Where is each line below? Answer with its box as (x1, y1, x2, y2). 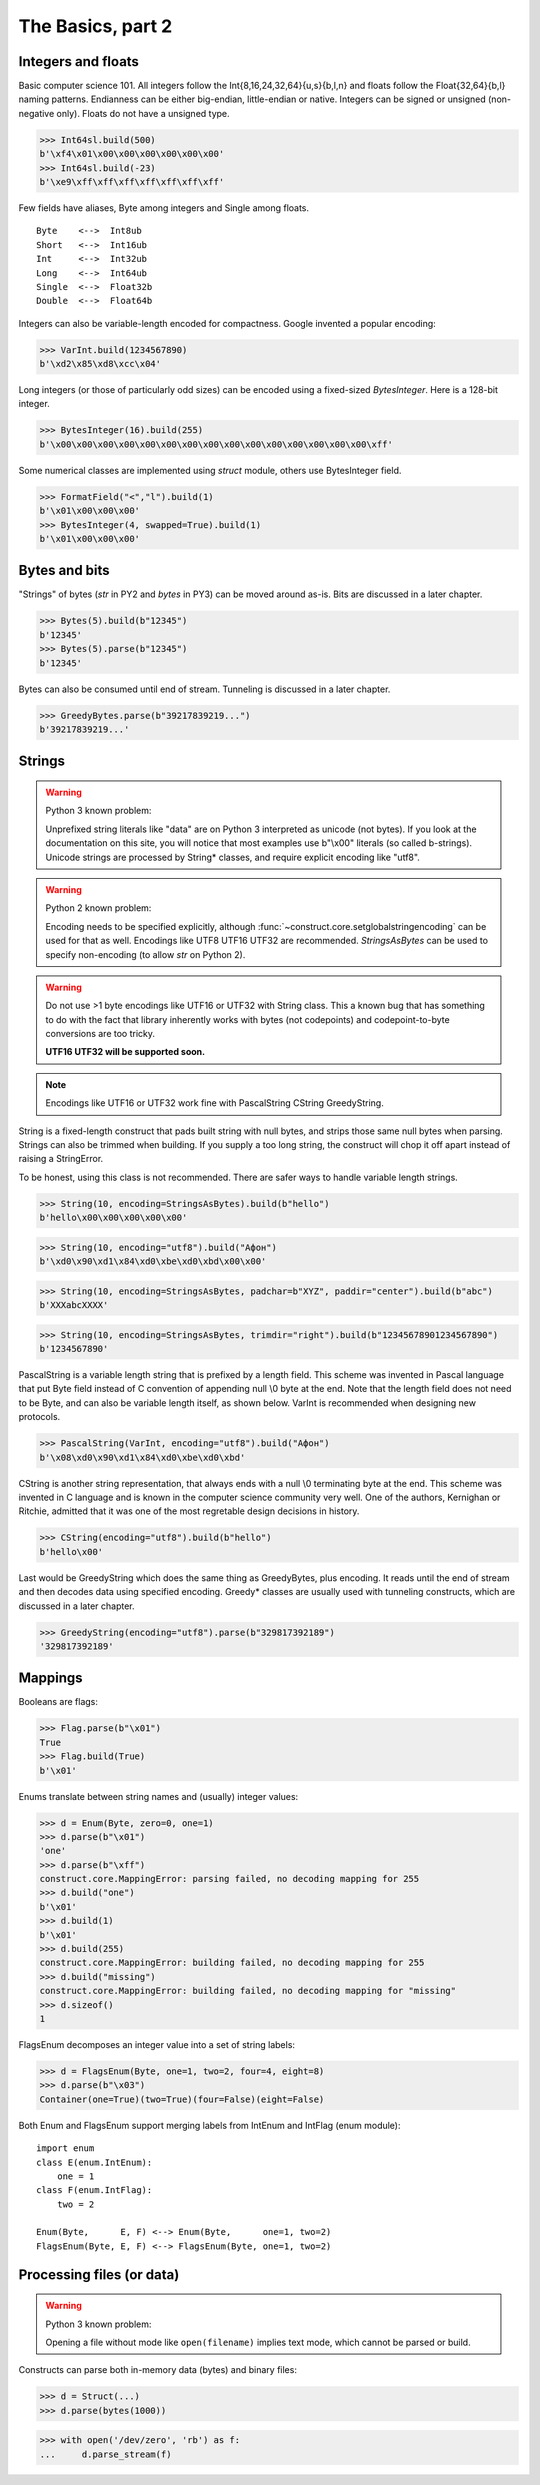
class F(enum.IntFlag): (36, 2185, 153, 2196)
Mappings (18, 1670, 84, 1687)
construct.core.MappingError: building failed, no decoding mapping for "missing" (39, 1985, 457, 1997)
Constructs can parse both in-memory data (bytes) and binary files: (18, 2364, 297, 2376)
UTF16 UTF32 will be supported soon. (45, 1046, 205, 1058)
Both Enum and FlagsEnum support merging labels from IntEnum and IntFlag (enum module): (18, 2119, 401, 2131)
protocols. (18, 1411, 61, 1423)
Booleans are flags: (18, 1696, 99, 1708)
